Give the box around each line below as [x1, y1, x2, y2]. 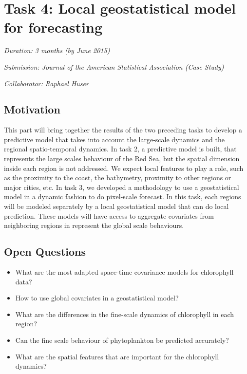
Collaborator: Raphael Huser [4, 78, 89, 88]
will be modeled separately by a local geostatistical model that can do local [4, 201, 229, 211]
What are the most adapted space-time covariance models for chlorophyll [15, 267, 234, 277]
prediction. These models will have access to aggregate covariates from [4, 210, 214, 221]
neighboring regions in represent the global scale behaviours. [4, 220, 184, 230]
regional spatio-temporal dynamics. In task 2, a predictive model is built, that [4, 144, 237, 154]
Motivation [4, 102, 60, 117]
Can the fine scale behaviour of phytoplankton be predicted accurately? [15, 335, 229, 345]
